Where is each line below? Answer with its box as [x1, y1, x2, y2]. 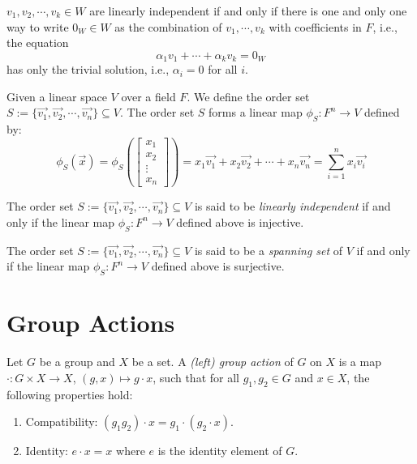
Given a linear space [6, 87, 107, 104]
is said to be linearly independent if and [194, 198, 391, 215]
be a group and [39, 353, 115, 370]
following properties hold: [6, 385, 133, 402]
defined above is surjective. [151, 258, 285, 275]
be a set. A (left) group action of [131, 353, 294, 370]
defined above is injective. [176, 213, 304, 230]
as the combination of [114, 18, 222, 35]
